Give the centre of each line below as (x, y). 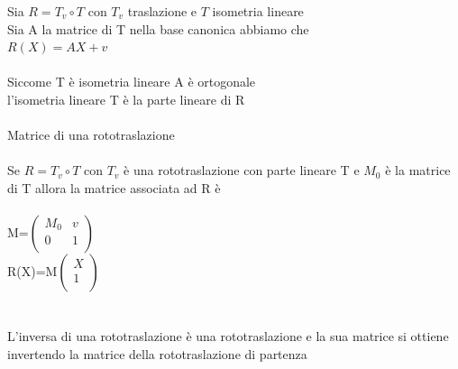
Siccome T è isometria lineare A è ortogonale (132, 82)
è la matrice (418, 170)
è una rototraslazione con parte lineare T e (242, 170)
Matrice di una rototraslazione (91, 135)
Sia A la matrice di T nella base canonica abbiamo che (158, 28)
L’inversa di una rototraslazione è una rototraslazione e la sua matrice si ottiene (228, 336)
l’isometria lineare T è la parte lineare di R (126, 99)
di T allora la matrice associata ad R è (114, 187)
